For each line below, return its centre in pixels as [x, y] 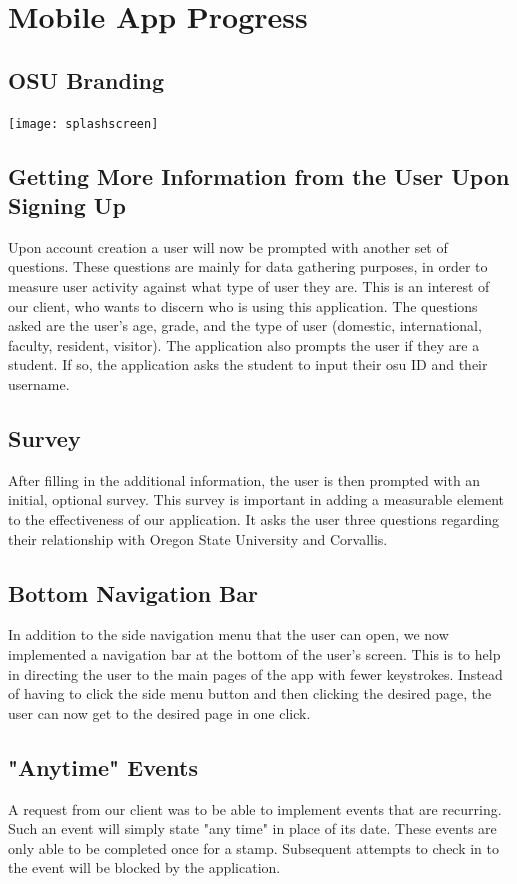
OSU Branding [86, 79]
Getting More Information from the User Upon [259, 175]
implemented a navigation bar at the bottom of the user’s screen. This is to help [254, 653]
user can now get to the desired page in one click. [159, 712]
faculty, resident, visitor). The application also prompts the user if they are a [244, 344]
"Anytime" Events [103, 766]
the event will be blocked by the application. [144, 867]
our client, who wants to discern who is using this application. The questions [243, 305]
